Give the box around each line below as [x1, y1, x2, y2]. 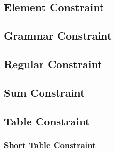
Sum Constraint [4, 85, 85, 100]
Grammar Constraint [4, 28, 112, 43]
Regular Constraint [4, 56, 102, 71]
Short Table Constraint [4, 138, 96, 151]
